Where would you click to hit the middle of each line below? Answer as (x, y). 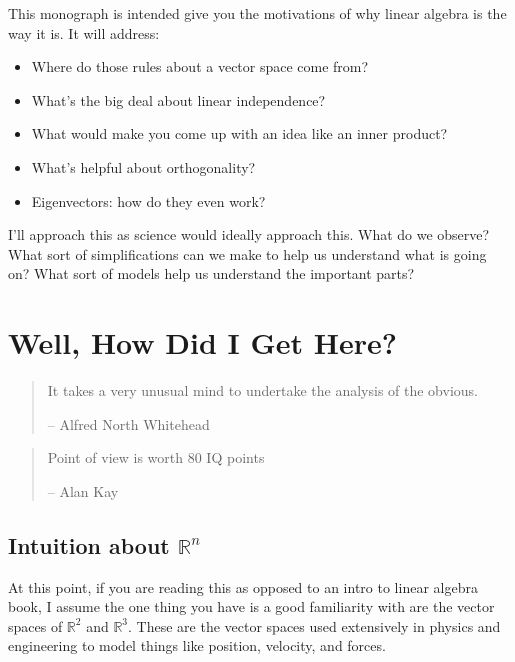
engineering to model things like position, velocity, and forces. (197, 645)
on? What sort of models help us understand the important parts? (211, 273)
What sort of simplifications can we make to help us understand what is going (247, 253)
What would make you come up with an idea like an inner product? (239, 133)
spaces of (35, 625)
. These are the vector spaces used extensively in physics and (314, 625)
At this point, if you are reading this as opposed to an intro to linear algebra (243, 586)
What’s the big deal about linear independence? (178, 99)
